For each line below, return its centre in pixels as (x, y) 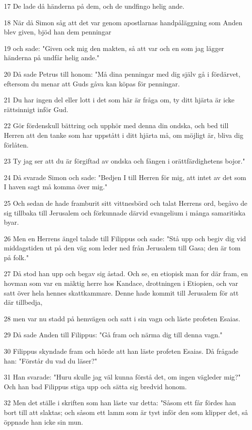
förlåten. (16, 144)
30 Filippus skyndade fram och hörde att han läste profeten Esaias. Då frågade (121, 351)
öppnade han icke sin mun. (44, 422)
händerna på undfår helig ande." (52, 58)
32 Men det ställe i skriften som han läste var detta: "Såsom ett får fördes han (120, 403)
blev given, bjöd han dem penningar (58, 32)
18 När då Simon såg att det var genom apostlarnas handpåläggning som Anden (123, 22)
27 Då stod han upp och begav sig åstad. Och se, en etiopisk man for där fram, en (126, 273)
